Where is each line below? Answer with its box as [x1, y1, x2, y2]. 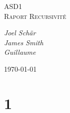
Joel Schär [4, 27, 36, 38]
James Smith [4, 37, 43, 47]
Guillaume [4, 47, 36, 57]
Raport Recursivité [4, 10, 66, 21]
